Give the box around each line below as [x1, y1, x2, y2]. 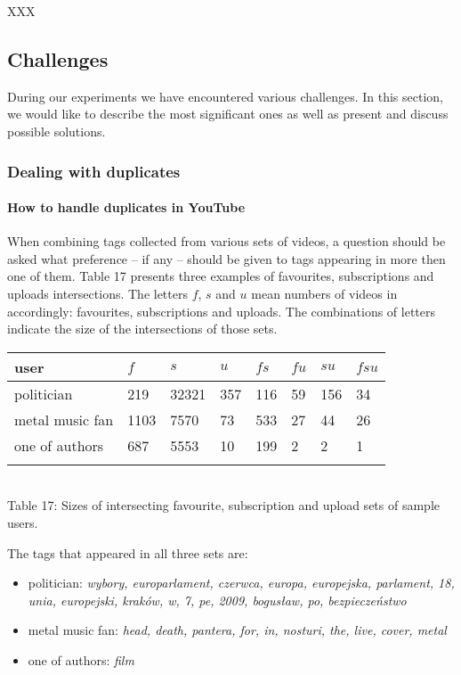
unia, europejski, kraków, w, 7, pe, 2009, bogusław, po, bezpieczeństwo [28, 590, 407, 609]
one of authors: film [28, 650, 134, 669]
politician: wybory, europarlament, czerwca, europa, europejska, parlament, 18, [28, 573, 455, 592]
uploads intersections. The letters [7, 284, 188, 302]
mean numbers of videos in [251, 284, 398, 302]
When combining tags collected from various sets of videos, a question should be [7, 232, 446, 251]
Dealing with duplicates [7, 160, 181, 182]
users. [7, 513, 38, 531]
